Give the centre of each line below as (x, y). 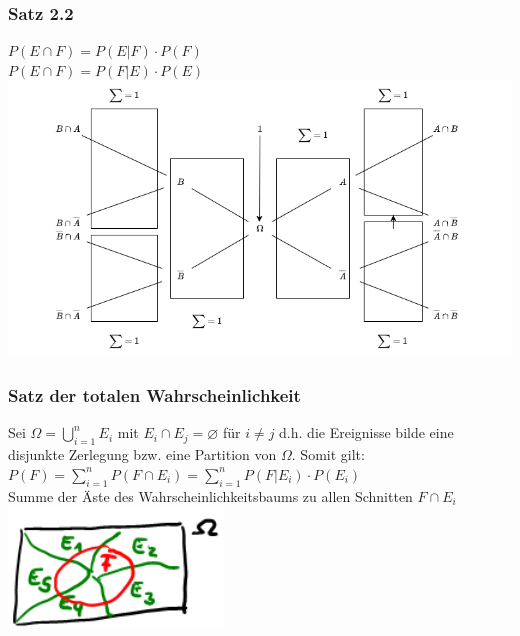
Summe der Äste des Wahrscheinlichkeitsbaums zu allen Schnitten (210, 495)
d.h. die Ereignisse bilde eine (366, 432)
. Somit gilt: (328, 454)
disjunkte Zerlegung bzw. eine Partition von (142, 454)
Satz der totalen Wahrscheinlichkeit (154, 395)
